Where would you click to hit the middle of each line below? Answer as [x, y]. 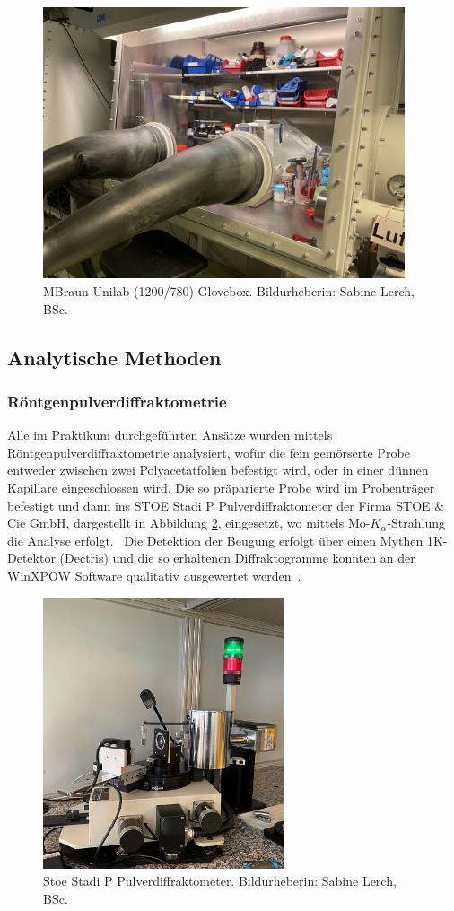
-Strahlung [416, 523]
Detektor [31, 558]
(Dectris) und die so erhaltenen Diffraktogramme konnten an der [237, 558]
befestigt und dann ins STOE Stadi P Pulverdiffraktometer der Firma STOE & [226, 505]
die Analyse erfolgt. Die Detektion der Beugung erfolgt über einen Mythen [215, 540]
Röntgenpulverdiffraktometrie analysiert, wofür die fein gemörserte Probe [209, 452]
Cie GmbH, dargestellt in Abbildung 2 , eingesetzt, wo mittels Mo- [189, 523]
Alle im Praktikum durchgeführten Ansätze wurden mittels [170, 435]
